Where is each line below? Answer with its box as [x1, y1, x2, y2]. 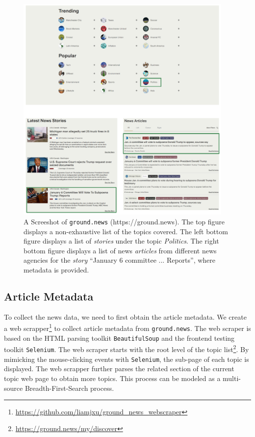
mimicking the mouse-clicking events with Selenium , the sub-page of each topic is [4, 354, 249, 364]
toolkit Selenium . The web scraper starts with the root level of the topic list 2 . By [4, 343, 249, 355]
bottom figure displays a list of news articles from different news [24, 245, 217, 255]
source [4, 382, 23, 393]
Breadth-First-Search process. [25, 382, 114, 393]
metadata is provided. [24, 265, 89, 275]
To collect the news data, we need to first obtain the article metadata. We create [4, 311, 247, 322]
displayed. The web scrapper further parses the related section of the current [4, 363, 234, 374]
